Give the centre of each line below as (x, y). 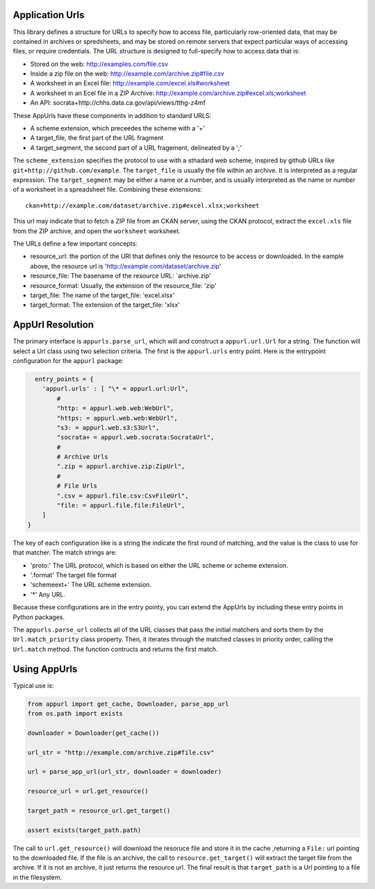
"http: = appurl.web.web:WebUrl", (115, 408)
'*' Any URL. (48, 594)
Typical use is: (33, 685)
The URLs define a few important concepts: (75, 244)
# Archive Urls (83, 457)
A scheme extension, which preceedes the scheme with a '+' (117, 128)
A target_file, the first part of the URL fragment (97, 138)
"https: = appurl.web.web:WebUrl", (117, 418)
